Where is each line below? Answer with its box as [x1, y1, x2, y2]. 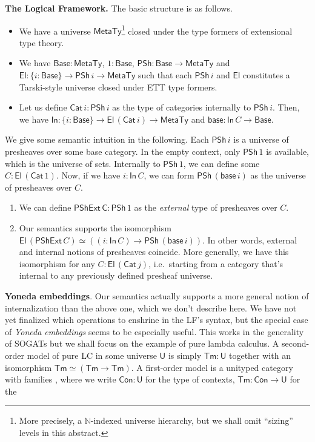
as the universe [250, 169, 306, 182]
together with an [229, 348, 291, 361]
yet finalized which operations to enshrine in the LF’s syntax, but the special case [5, 313, 308, 326]
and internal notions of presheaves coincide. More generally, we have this [19, 245, 289, 258]
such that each [138, 69, 192, 81]
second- [282, 337, 310, 350]
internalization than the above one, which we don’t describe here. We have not [5, 301, 297, 314]
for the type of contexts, [145, 373, 235, 386]
